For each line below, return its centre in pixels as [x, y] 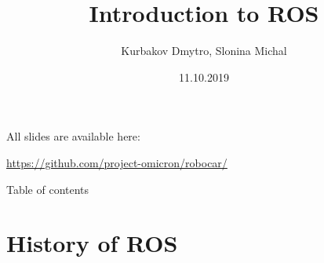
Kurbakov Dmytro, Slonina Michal [204, 51]
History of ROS [92, 243]
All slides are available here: [73, 136]
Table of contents [48, 189]
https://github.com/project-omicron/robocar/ [117, 162]
